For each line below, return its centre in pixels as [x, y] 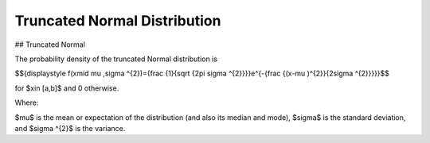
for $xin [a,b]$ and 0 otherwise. [67, 88]
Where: [27, 102]
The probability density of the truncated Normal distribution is [116, 59]
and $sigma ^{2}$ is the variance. [70, 128]
